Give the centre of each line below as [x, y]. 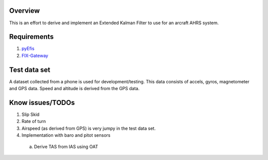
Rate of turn [34, 121]
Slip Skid [31, 114]
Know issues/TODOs [42, 102]
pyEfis [28, 49]
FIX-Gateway [35, 55]
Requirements [32, 37]
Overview [25, 11]
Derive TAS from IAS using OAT [66, 147]
